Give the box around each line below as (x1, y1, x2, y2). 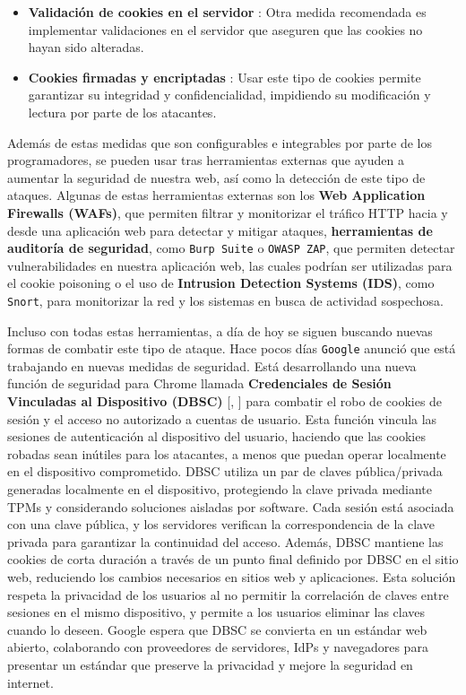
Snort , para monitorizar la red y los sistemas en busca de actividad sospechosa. (7, 291, 444, 309)
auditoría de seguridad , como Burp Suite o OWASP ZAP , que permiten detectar (7, 239, 455, 257)
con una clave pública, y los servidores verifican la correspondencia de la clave (7, 515, 435, 534)
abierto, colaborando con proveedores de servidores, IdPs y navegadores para (7, 638, 428, 656)
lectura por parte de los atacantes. (28, 102, 217, 121)
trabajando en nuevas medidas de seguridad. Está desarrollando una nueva (7, 356, 417, 375)
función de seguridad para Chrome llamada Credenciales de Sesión (7, 374, 392, 393)
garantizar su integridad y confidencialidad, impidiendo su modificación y (28, 85, 431, 104)
